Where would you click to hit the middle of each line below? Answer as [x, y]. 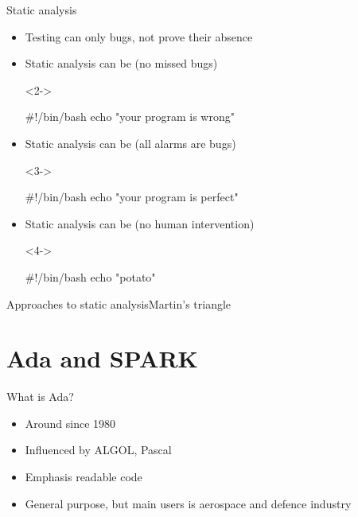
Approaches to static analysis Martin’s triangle [119, 303]
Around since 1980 [70, 423]
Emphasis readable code [84, 477]
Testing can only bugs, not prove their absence [139, 36]
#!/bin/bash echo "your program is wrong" [130, 117]
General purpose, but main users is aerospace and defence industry [188, 503]
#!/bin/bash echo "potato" [90, 276]
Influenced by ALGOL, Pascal [98, 450]
